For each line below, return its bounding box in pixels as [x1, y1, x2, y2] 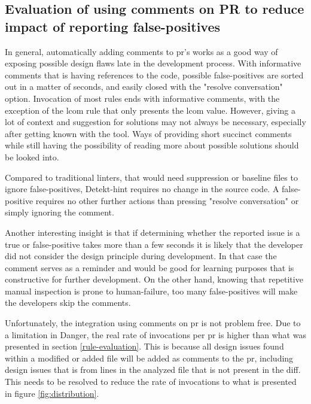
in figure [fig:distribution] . [5, 387, 99, 399]
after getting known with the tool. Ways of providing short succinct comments [5, 127, 292, 139]
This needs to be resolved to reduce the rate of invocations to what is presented [5, 375, 297, 388]
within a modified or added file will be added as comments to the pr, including [5, 351, 294, 364]
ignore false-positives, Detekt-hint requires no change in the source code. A [5, 183, 279, 195]
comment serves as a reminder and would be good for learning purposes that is [5, 261, 294, 274]
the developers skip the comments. [5, 296, 131, 309]
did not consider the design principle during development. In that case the [5, 250, 277, 262]
